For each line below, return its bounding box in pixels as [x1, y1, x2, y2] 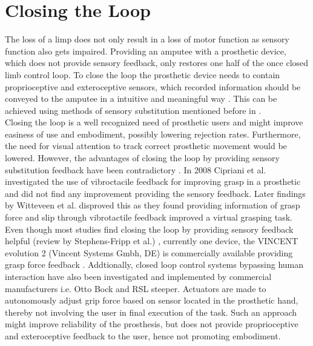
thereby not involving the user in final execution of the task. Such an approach [5, 305, 297, 318]
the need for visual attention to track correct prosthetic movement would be [5, 139, 287, 152]
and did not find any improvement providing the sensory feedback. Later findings [5, 187, 306, 199]
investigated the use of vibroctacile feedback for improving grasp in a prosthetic [5, 175, 301, 188]
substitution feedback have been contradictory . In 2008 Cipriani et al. [5, 163, 266, 176]
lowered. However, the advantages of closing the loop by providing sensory [5, 151, 280, 164]
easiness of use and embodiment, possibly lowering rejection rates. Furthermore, [5, 127, 301, 140]
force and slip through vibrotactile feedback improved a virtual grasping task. [5, 211, 292, 224]
